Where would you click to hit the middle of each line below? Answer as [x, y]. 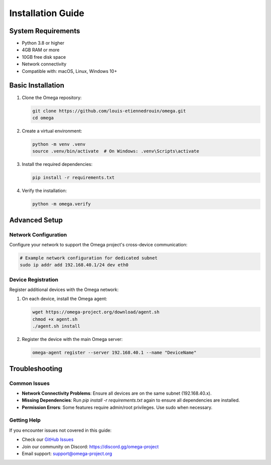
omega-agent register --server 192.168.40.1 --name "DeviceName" [114, 353]
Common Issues [30, 383]
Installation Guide [47, 13]
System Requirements [45, 31]
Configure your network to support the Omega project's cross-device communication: [98, 244]
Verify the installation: [44, 191]
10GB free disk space [44, 57]
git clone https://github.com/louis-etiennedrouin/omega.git [109, 111]
